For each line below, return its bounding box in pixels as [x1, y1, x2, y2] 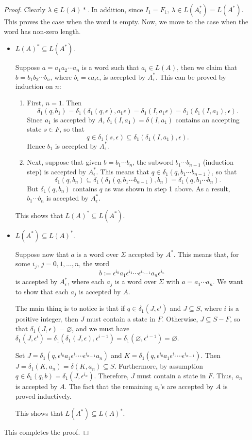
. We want [213, 276, 243, 287]
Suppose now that [15, 249, 69, 259]
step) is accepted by [27, 166, 86, 176]
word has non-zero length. [4, 26, 81, 36]
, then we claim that [177, 62, 237, 72]
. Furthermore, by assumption [114, 361, 203, 371]
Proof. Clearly [4, 4, 46, 14]
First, [27, 97, 43, 107]
